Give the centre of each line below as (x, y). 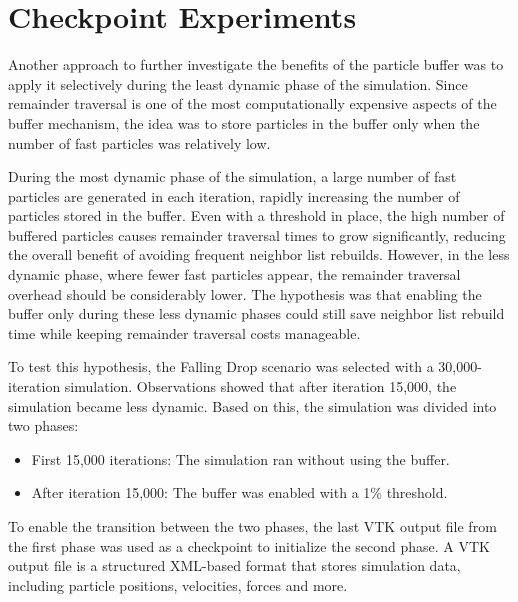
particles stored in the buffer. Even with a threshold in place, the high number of (256, 215)
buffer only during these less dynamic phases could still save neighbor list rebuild (256, 313)
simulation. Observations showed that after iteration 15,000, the (260, 386)
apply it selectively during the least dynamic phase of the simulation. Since (238, 83)
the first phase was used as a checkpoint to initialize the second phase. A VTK (249, 545)
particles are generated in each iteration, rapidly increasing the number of (234, 195)
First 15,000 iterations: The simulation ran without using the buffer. (240, 458)
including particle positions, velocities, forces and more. (178, 584)
